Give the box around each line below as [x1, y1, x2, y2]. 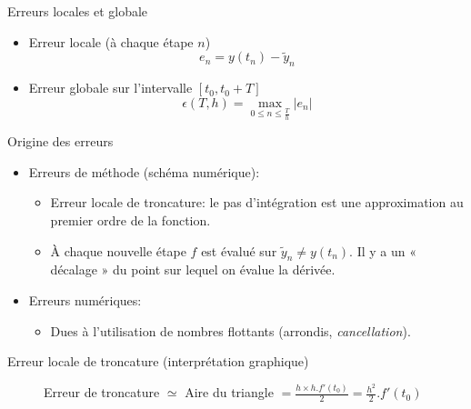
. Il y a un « [349, 241, 416, 260]
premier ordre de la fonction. [50, 211, 211, 230]
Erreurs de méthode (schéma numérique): [28, 162, 260, 181]
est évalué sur [201, 241, 277, 260]
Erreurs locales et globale [7, 2, 148, 20]
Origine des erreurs [7, 132, 114, 151]
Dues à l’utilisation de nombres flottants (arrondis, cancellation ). [50, 321, 411, 340]
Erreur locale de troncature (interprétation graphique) [7, 352, 309, 371]
